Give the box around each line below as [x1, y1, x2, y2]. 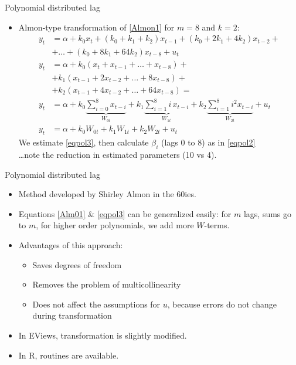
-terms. [204, 219, 230, 231]
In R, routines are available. [18, 349, 119, 361]
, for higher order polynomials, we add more [36, 219, 194, 231]
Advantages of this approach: [18, 238, 123, 251]
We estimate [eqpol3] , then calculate [18, 136, 149, 148]
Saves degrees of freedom [32, 258, 122, 271]
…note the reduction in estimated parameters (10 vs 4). [18, 148, 217, 160]
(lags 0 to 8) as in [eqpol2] [161, 136, 256, 148]
